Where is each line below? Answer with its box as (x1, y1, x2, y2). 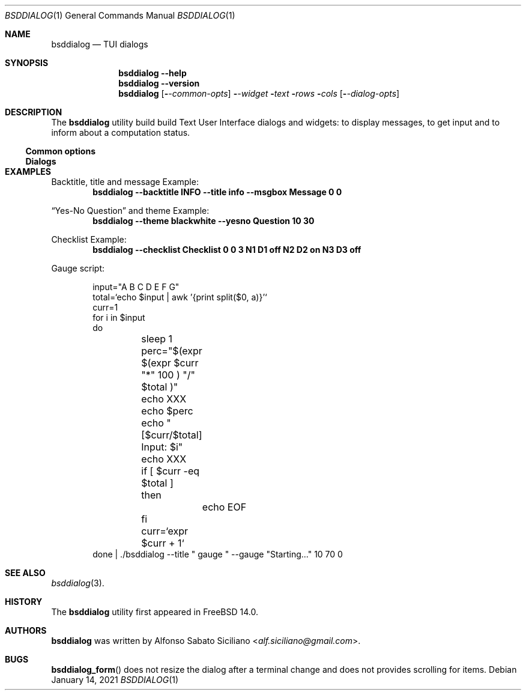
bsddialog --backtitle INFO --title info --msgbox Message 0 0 (92, 187, 342, 197)
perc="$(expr (141, 345, 202, 357)
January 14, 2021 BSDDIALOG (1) (51, 675, 179, 685)
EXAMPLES (5, 166, 51, 177)
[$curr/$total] (141, 429, 202, 441)
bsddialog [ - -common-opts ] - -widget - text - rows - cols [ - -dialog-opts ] (118, 88, 400, 99)
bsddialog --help (118, 68, 187, 78)
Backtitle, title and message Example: (51, 177, 199, 187)
